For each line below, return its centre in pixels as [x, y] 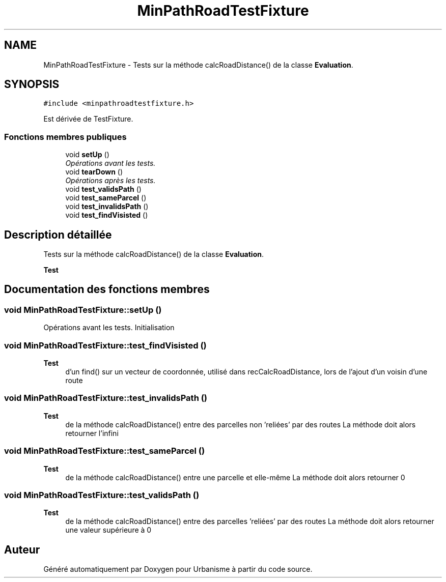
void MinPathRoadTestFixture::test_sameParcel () [105, 451]
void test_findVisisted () [107, 215]
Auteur [22, 549]
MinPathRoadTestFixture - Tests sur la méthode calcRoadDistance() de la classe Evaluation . [198, 65]
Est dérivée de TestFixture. [88, 119]
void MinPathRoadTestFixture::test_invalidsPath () [106, 398]
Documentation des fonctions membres [107, 289]
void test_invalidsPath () [107, 207]
